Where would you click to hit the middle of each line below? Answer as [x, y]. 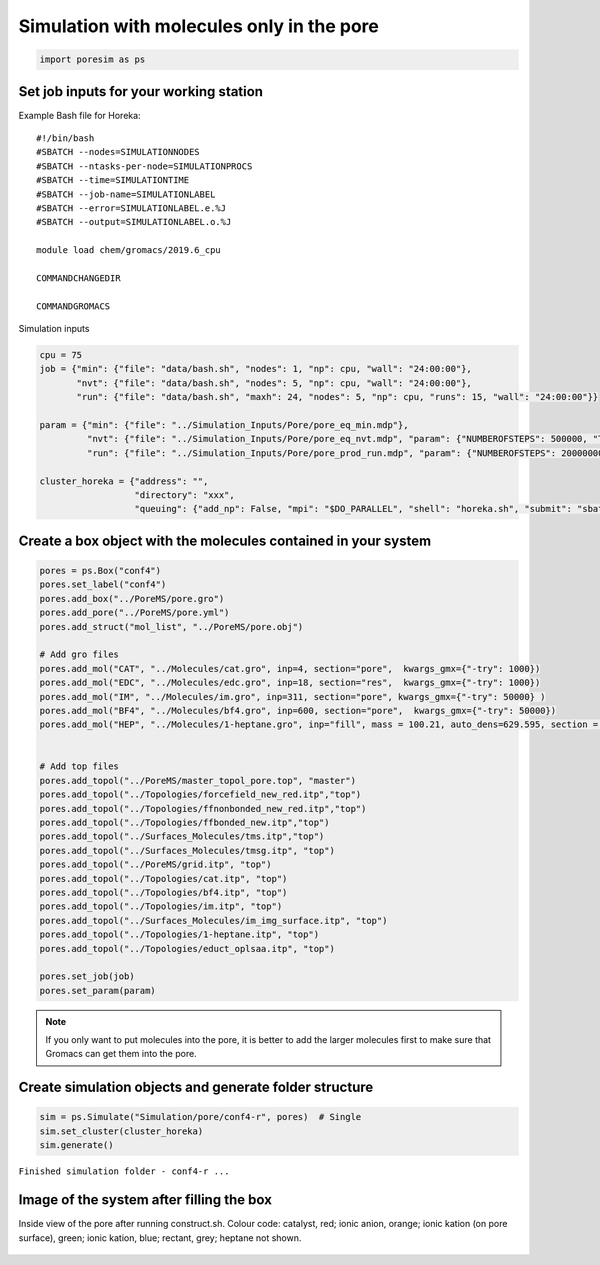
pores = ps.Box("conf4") [100, 570]
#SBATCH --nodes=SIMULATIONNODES [118, 152]
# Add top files [79, 766]
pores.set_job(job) [87, 976]
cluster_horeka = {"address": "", [124, 481]
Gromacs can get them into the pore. [121, 1054]
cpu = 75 [61, 355]
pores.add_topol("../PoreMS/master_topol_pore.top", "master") [198, 780]
